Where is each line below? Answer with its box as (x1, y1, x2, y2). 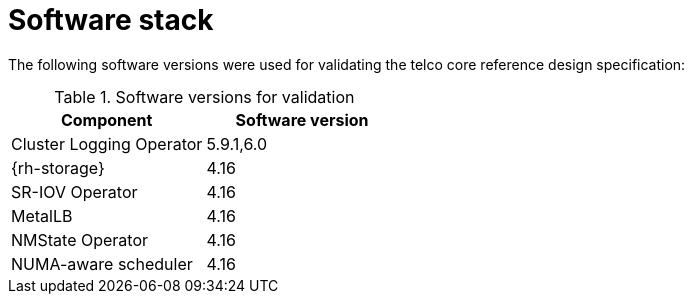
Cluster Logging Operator (11, 133, 203, 154)
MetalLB (11, 205, 73, 226)
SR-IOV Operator (11, 181, 138, 202)
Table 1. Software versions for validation (54, 86, 355, 107)
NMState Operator (11, 229, 149, 250)
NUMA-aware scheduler (11, 253, 193, 274)
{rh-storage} (11, 157, 105, 178)
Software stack (8, 3, 214, 37)
